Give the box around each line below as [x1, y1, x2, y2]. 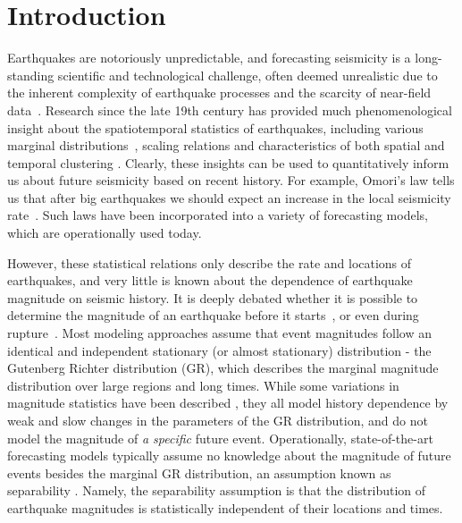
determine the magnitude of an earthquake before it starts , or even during [7, 306, 419, 325]
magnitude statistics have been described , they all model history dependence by [7, 393, 449, 412]
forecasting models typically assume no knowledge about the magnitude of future [7, 446, 451, 465]
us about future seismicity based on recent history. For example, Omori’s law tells [7, 171, 455, 190]
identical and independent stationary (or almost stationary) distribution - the [7, 341, 432, 359]
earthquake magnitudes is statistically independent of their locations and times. [7, 498, 443, 517]
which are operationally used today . [7, 224, 202, 242]
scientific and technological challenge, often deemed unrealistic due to [57, 65, 438, 84]
